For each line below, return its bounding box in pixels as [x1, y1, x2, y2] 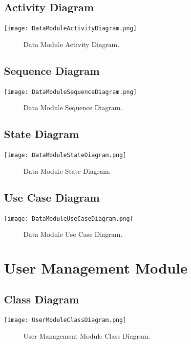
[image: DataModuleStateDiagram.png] [4, 152, 127, 159]
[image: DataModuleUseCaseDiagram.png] [4, 215, 133, 222]
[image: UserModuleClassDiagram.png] [4, 317, 127, 324]
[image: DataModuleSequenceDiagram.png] [4, 88, 137, 95]
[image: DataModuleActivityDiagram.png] [4, 25, 137, 32]
